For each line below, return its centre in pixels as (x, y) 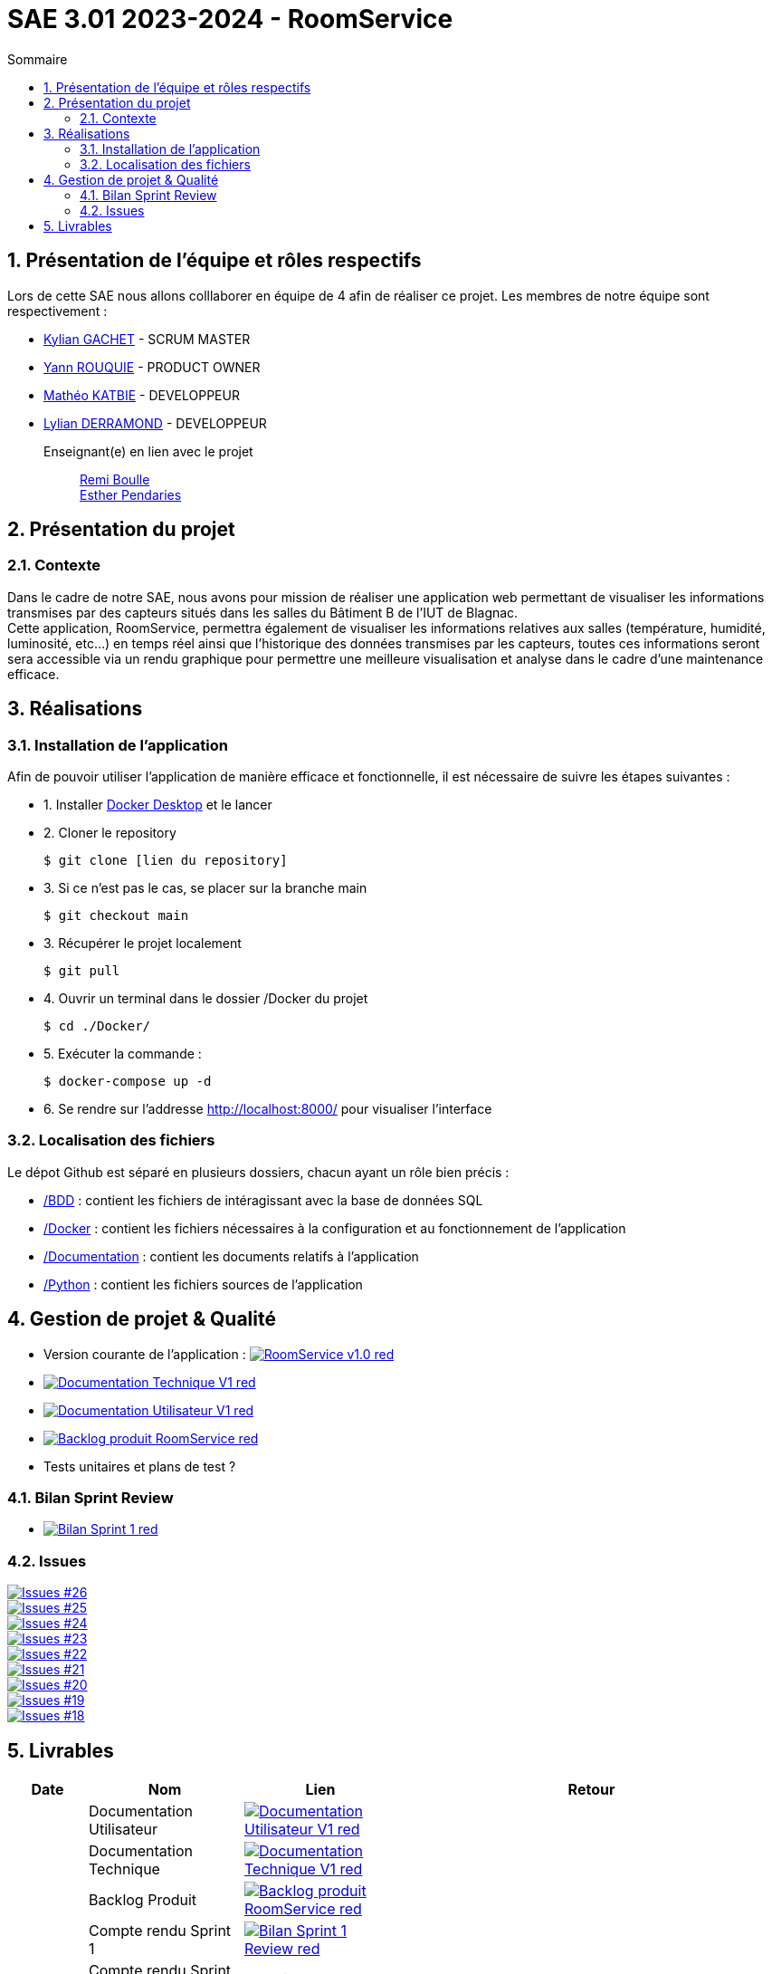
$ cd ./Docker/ (97, 1026)
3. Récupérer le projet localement (143, 944)
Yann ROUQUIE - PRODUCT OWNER (152, 367)
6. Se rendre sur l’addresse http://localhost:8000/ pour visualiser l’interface (268, 1109)
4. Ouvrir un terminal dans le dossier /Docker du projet (206, 999)
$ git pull (82, 971)
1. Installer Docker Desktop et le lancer (158, 805)
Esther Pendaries (131, 494)
